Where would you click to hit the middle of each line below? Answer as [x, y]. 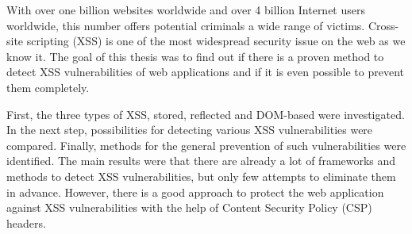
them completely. [48, 87]
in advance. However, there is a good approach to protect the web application [195, 192]
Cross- [383, 25]
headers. [26, 222]
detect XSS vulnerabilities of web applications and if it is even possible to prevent [205, 72]
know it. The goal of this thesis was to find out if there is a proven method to [195, 56]
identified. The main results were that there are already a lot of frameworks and [201, 161]
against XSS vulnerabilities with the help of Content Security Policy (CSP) [189, 207]
